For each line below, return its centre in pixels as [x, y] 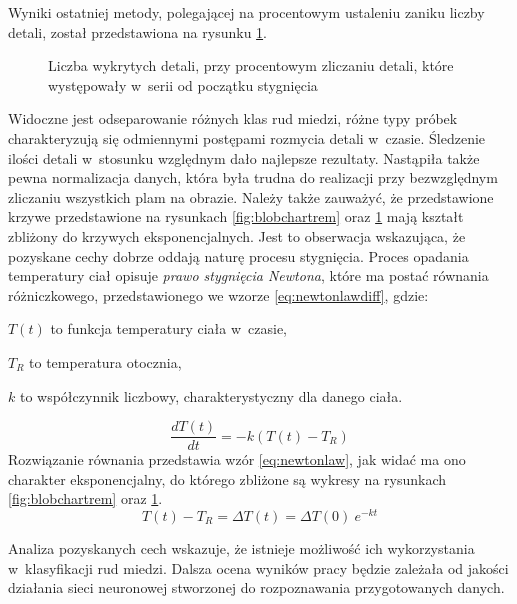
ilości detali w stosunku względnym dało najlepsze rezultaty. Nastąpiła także [244, 157]
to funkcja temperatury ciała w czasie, [169, 328]
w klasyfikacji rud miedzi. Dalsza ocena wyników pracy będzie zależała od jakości [258, 567]
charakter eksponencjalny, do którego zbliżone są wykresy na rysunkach [227, 478]
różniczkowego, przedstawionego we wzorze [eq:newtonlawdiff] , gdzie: [218, 294]
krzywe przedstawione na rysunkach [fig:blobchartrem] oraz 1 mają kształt [236, 216]
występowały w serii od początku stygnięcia [183, 84]
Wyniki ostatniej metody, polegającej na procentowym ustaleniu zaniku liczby [246, 12]
